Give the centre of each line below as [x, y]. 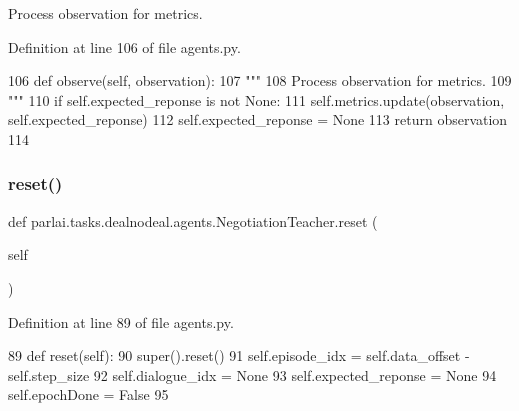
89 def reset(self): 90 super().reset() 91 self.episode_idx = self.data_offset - [239, 355]
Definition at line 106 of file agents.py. [124, 46]
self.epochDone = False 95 [88, 394]
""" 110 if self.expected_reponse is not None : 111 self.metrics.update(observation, [256, 99]
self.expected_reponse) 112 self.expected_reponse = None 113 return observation [258, 119]
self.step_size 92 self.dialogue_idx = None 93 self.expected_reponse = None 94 [252, 374]
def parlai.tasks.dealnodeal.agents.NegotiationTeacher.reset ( [193, 220]
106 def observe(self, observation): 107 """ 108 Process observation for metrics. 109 [260, 80]
